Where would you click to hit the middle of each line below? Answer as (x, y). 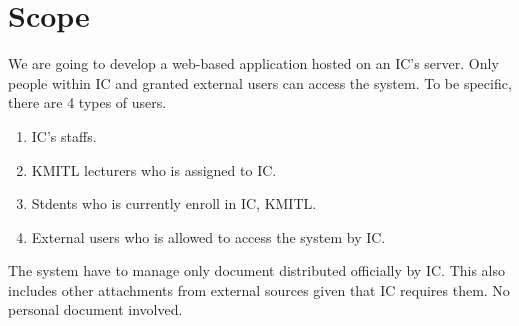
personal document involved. (95, 309)
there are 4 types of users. (87, 102)
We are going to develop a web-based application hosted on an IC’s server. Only (253, 63)
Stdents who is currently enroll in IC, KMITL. (174, 203)
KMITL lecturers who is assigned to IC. (154, 169)
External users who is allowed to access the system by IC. (208, 236)
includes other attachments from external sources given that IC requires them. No (259, 289)
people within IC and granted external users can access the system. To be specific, (260, 82)
